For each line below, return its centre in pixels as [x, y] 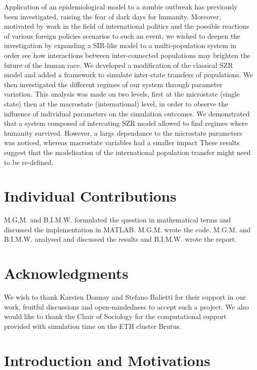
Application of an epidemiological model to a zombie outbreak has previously [121, 6]
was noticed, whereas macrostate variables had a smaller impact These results [122, 142]
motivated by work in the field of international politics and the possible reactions [127, 26]
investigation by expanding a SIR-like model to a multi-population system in [120, 45]
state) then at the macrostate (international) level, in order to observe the [116, 103]
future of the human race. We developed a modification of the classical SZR [119, 65]
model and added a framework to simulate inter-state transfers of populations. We [128, 75]
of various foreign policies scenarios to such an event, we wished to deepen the [122, 35]
